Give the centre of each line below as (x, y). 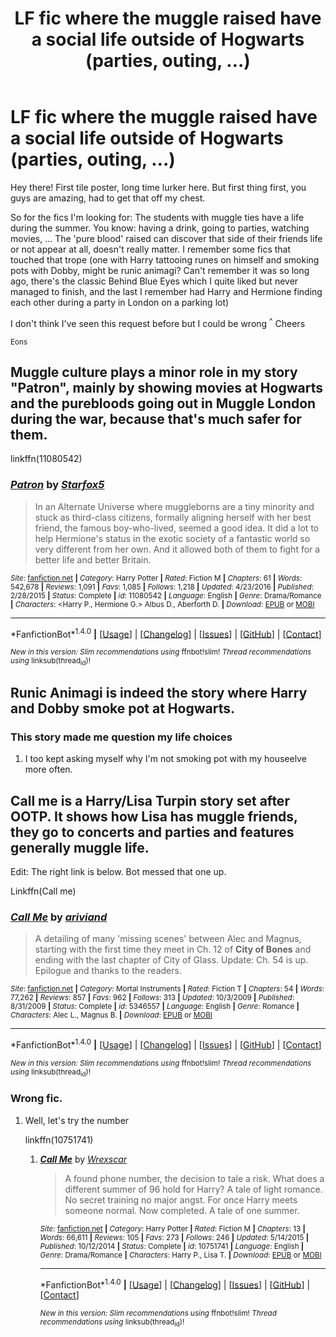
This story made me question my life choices (121, 737)
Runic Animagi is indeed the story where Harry (159, 693)
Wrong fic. (36, 1099)
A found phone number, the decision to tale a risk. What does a (194, 1178)
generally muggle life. (80, 847)
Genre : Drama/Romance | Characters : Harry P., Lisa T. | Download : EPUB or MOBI (180, 1255)
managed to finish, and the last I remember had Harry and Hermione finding (166, 291)
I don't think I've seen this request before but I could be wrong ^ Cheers (158, 322)
